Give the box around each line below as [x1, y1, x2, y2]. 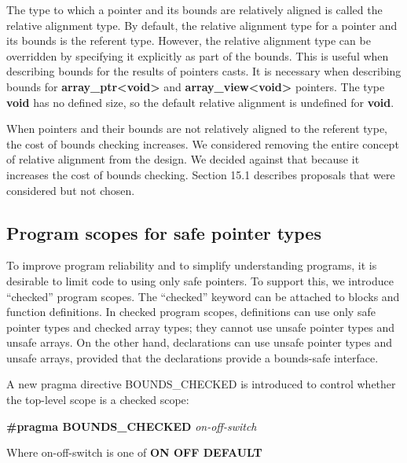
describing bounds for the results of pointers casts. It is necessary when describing [6, 63, 401, 79]
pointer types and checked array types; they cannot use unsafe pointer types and [6, 318, 395, 335]
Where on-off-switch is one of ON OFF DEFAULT [6, 444, 262, 461]
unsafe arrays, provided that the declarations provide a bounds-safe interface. [6, 349, 379, 366]
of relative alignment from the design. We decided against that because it [6, 151, 360, 167]
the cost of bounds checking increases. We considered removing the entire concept [6, 135, 399, 152]
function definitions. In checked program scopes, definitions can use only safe [6, 303, 376, 320]
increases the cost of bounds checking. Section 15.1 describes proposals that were [6, 166, 395, 182]
